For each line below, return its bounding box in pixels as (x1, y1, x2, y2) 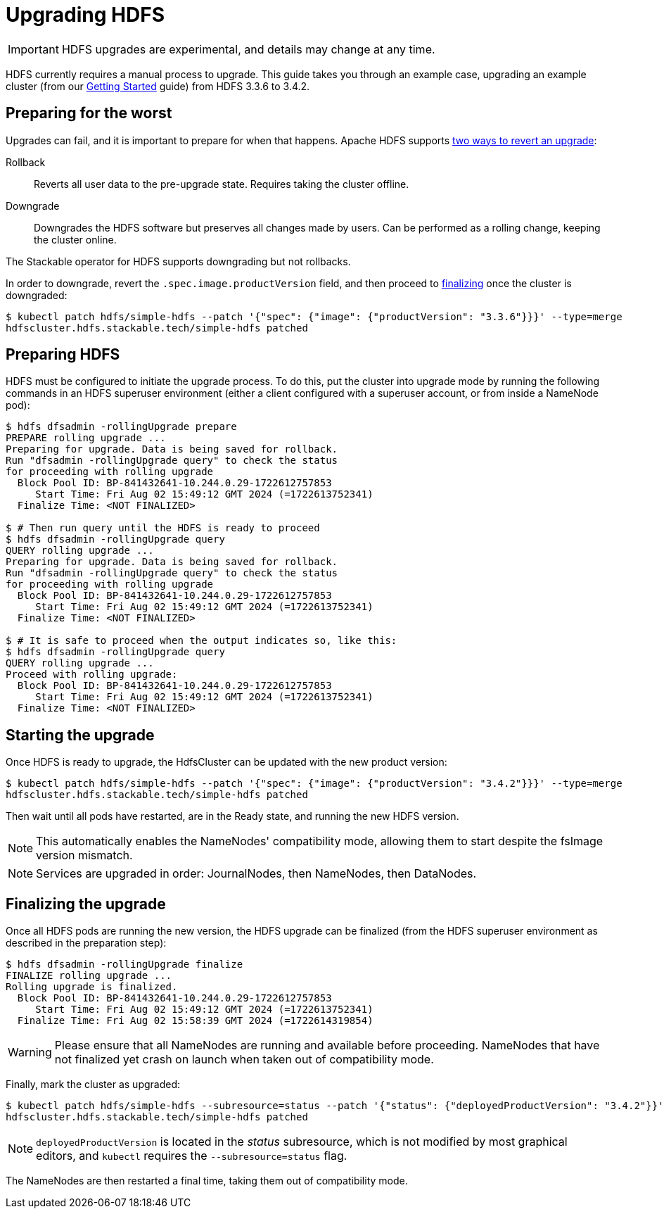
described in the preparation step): (6, 937, 167, 949)
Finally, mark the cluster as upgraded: (6, 1078, 181, 1091)
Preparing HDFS (6, 346, 120, 364)
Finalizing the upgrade (6, 894, 166, 913)
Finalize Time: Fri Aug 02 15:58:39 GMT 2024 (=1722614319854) (17, 1015, 373, 1027)
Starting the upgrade (6, 726, 155, 744)
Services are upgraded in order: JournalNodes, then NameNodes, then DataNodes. (36, 866, 477, 881)
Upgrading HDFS (6, 3, 165, 27)
